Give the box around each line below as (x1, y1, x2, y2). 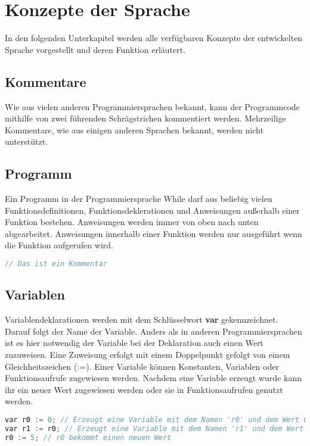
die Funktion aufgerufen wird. (5, 239, 113, 251)
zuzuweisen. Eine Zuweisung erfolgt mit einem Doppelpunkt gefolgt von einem (5, 348, 290, 360)
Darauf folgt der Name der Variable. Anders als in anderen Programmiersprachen (5, 325, 302, 337)
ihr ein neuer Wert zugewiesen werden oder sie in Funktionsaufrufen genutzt (5, 383, 283, 395)
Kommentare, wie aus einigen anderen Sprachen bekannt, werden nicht (5, 123, 263, 136)
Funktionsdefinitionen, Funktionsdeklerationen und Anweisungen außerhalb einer (5, 204, 300, 216)
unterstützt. (5, 135, 48, 148)
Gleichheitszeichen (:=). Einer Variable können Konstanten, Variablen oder (5, 360, 279, 372)
